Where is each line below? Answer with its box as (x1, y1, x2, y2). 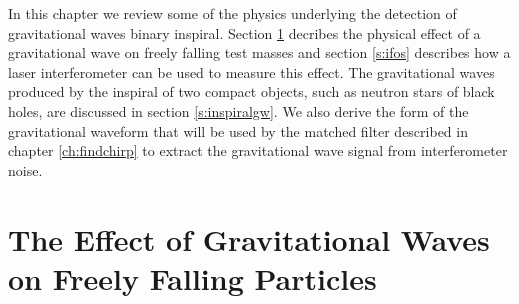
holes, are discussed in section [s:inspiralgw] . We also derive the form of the (8, 100, 469, 121)
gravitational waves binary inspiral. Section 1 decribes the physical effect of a (8, 22, 481, 43)
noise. (8, 159, 43, 180)
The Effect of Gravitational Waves (8, 218, 490, 259)
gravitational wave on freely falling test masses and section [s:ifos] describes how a (8, 42, 511, 63)
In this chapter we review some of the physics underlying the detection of (8, 3, 457, 23)
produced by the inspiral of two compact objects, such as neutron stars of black (8, 81, 495, 102)
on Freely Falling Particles (8, 257, 377, 298)
